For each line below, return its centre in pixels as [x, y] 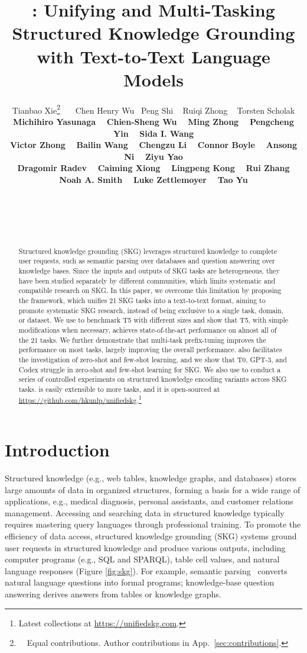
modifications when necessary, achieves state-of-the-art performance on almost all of [148, 329]
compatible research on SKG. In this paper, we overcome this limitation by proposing [150, 290]
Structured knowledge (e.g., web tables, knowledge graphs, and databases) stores [151, 478]
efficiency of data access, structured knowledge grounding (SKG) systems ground [151, 536]
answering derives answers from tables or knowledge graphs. [113, 594]
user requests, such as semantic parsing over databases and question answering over [147, 261]
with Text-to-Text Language [153, 56]
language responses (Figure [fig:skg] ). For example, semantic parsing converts [146, 570]
